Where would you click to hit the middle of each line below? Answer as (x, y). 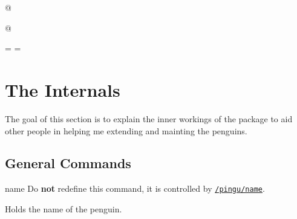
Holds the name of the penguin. (64, 208)
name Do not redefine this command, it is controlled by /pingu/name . (135, 188)
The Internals (63, 89)
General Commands (68, 163)
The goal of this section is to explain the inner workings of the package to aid (149, 118)
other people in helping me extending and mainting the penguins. (126, 130)
